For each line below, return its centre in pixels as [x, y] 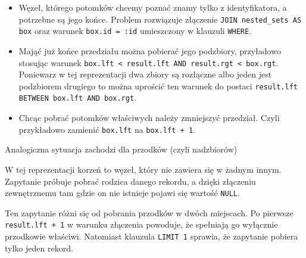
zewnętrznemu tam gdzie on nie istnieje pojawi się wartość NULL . [122, 193]
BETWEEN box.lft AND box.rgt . [77, 97]
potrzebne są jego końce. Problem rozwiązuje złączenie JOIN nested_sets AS [160, 19]
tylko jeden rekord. [39, 248]
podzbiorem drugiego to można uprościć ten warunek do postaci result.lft [158, 86]
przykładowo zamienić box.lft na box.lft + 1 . [107, 129]
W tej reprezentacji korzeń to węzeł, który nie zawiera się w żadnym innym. [143, 169]
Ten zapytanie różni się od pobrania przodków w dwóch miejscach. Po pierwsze [149, 212]
